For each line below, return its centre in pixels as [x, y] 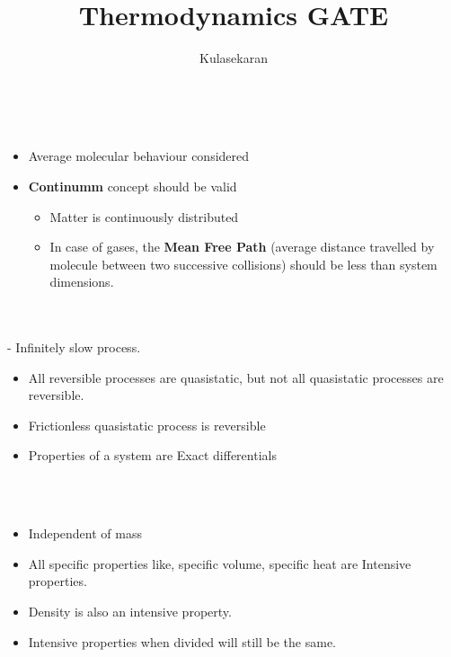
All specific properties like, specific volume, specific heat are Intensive [220, 563]
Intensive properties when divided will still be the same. [182, 641]
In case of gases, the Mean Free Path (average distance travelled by [242, 247]
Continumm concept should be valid [133, 186]
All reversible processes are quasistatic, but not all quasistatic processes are [236, 377]
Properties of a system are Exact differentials [152, 455]
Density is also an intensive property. [130, 611]
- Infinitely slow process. [74, 347]
